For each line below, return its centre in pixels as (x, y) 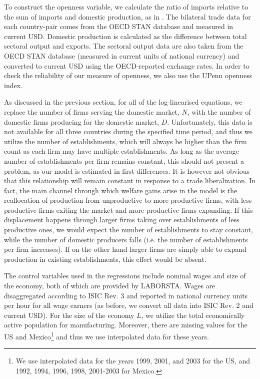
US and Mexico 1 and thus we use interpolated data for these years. (106, 336)
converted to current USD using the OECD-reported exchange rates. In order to (127, 65)
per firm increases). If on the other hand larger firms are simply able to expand (125, 249)
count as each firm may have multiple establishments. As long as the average (121, 151)
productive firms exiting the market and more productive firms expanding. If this (128, 210)
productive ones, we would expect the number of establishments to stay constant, (128, 230)
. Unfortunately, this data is (210, 121)
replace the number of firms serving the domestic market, (92, 111)
